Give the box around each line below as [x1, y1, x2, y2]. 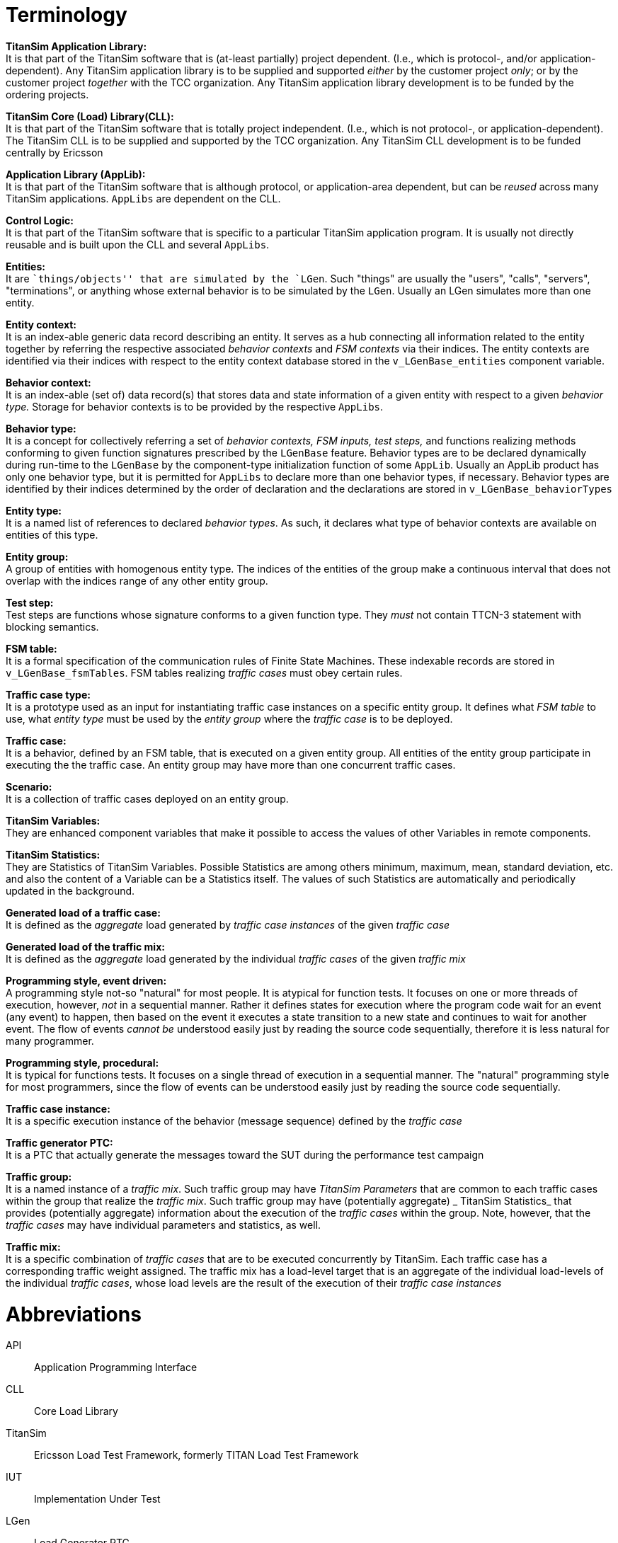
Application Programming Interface [34, 1361, 198, 1374]
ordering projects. [6, 88, 89, 101]
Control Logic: [6, 214, 74, 226]
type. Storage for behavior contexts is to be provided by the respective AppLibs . [6, 400, 384, 413]
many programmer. [6, 1034, 94, 1047]
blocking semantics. [6, 620, 99, 633]
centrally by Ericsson [6, 146, 103, 159]
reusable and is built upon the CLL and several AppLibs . [6, 238, 270, 251]
